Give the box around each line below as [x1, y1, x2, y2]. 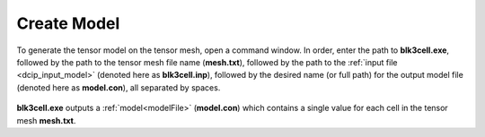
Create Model [16, 13, 120, 33]
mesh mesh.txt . [16, 115, 76, 125]
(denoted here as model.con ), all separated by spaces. [16, 81, 221, 93]
